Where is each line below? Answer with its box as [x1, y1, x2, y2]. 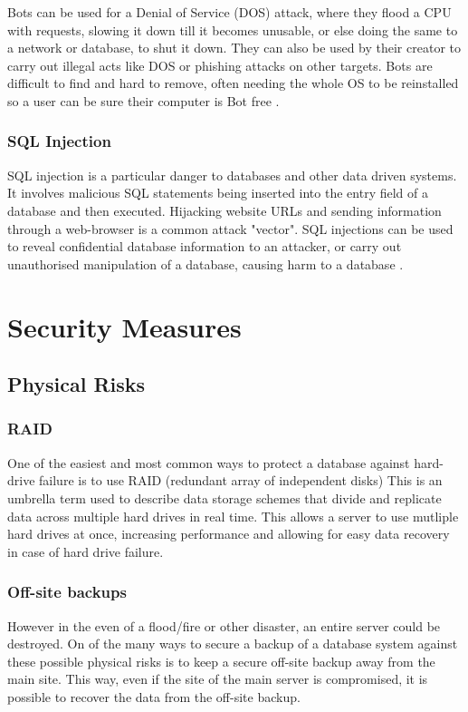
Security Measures [7, 307, 242, 345]
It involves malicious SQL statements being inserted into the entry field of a [7, 183, 428, 202]
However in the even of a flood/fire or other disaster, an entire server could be [7, 616, 441, 635]
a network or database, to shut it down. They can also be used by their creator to [7, 38, 461, 57]
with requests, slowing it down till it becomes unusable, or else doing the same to [7, 20, 458, 39]
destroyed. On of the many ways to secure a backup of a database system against [7, 634, 458, 653]
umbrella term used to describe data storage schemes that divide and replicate [7, 488, 442, 507]
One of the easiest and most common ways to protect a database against [7, 453, 410, 472]
